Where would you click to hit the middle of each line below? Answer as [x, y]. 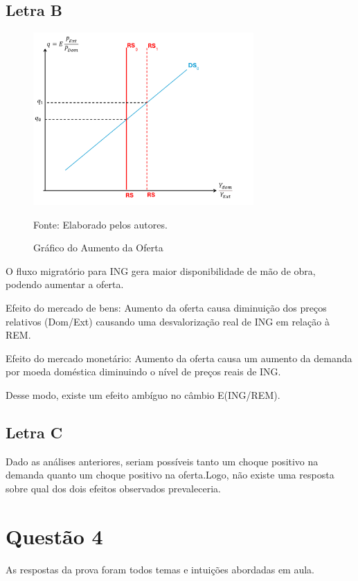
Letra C [34, 432]
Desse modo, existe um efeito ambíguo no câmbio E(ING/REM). [143, 394]
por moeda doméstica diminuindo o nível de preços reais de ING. [143, 372]
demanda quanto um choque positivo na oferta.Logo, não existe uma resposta [170, 475]
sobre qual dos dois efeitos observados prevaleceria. [113, 488]
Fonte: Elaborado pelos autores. [100, 224]
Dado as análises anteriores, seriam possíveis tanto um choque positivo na [162, 461]
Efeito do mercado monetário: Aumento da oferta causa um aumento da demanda [179, 358]
